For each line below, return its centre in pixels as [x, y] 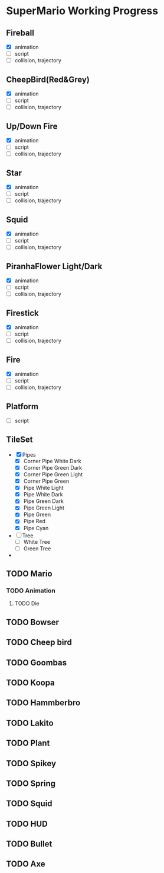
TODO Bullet [29, 844]
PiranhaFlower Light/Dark [54, 266]
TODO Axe [26, 864]
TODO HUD [27, 823]
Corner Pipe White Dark [52, 461]
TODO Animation [31, 590]
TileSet [19, 440]
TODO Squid [29, 804]
